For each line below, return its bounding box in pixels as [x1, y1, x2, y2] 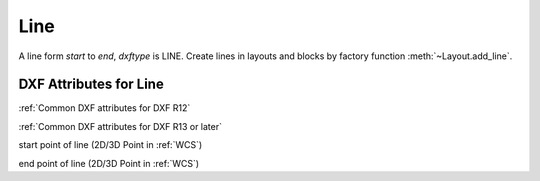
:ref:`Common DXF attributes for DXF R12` [18, 102, 191, 114]
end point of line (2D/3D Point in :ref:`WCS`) [18, 157, 200, 169]
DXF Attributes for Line [18, 76, 164, 93]
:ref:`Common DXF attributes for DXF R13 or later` [18, 120, 222, 132]
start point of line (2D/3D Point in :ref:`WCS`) [18, 139, 203, 151]
